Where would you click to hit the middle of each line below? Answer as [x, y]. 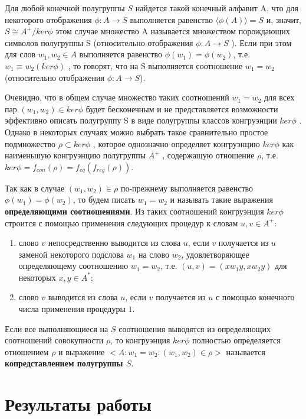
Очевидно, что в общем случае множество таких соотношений [117, 97]
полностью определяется [236, 340]
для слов [20, 54]
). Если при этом [261, 42]
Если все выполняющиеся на [57, 328]
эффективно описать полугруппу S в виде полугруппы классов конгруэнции [141, 120]
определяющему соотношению [73, 266]
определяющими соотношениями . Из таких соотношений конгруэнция [134, 211]
